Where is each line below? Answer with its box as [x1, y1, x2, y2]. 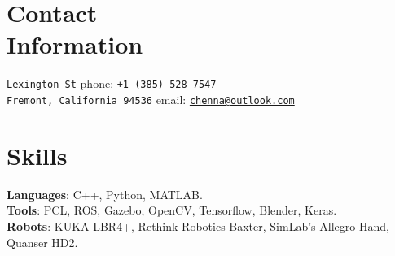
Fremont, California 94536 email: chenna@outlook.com [7, 90, 295, 107]
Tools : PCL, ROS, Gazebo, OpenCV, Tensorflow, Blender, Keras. [7, 202, 337, 219]
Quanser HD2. [7, 233, 78, 250]
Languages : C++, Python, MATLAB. [7, 185, 203, 202]
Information [7, 28, 143, 61]
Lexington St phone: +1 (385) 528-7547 [7, 75, 217, 92]
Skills [7, 138, 68, 171]
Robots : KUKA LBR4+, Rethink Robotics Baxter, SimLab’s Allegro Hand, [7, 217, 389, 234]
